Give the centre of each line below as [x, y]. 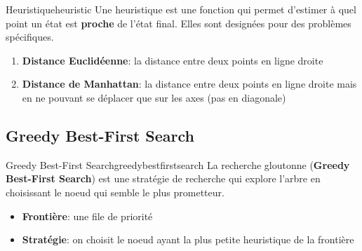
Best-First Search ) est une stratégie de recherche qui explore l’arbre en [163, 178]
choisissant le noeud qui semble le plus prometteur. [115, 192]
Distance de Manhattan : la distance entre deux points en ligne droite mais [189, 84]
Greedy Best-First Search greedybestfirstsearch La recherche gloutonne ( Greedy [178, 164]
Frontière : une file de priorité [87, 216]
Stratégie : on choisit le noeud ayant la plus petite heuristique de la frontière [188, 239]
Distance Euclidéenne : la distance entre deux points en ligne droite [173, 60]
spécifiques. [30, 37]
